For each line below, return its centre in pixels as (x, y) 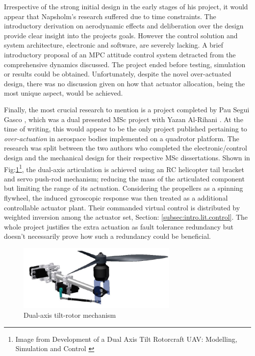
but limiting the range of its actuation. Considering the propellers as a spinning (124, 188)
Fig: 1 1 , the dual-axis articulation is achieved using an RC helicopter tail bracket (124, 168)
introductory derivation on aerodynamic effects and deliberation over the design (124, 26)
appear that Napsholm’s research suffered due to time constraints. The (110, 16)
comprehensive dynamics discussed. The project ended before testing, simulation (125, 64)
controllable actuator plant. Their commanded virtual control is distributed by (122, 207)
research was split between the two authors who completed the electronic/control (126, 148)
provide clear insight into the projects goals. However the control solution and (121, 35)
